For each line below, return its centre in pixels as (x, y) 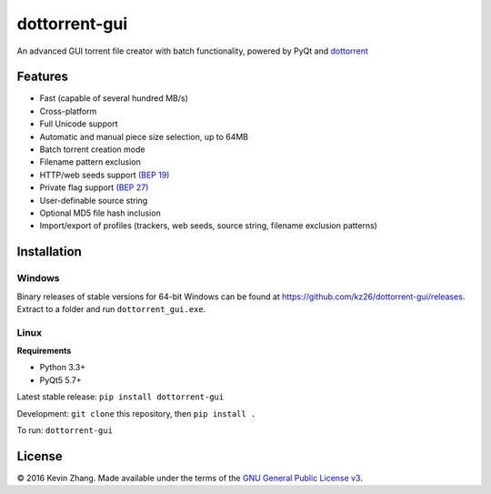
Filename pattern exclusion (90, 162)
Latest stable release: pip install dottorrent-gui (120, 397)
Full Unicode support (79, 124)
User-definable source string (94, 200)
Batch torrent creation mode (92, 149)
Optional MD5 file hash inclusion (100, 213)
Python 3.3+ (63, 368)
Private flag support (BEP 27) (94, 187)
